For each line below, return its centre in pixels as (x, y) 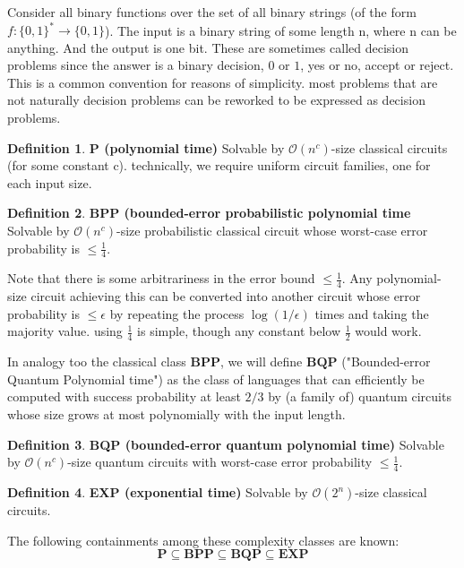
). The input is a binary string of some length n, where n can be (281, 30)
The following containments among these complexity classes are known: (203, 540)
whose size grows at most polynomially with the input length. (176, 414)
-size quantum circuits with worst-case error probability (220, 462)
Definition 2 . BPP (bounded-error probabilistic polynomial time (209, 213)
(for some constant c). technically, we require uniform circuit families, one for (219, 165)
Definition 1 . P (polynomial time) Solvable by (146, 147)
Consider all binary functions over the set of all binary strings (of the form (212, 12)
